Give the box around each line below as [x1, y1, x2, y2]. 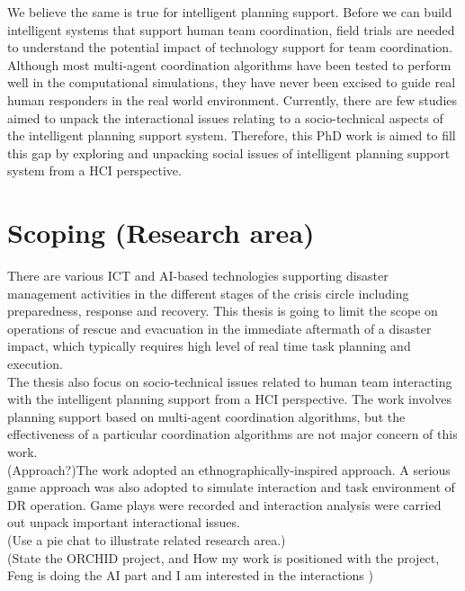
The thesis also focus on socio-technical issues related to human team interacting [7, 372, 452, 390]
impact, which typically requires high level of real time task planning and [7, 336, 411, 355]
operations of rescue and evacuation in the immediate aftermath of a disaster [7, 318, 432, 337]
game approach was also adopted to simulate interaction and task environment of [7, 478, 455, 497]
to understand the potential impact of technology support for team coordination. [7, 38, 453, 57]
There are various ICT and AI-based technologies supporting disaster [7, 266, 389, 285]
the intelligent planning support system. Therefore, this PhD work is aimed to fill [7, 126, 456, 145]
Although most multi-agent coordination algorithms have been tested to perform [7, 55, 452, 74]
